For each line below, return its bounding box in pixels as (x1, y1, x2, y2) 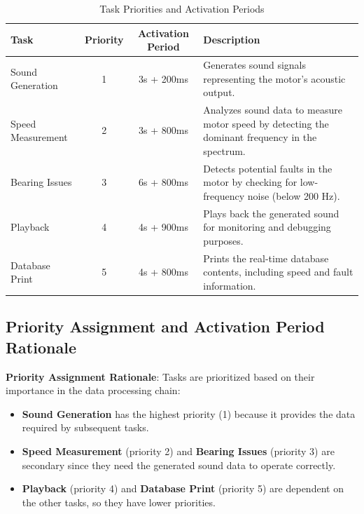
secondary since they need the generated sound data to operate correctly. (22, 457, 336, 472)
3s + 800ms (139, 123, 188, 137)
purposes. (203, 233, 244, 248)
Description (203, 32, 260, 47)
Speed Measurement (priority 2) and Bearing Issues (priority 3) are (22, 444, 335, 458)
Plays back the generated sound (203, 205, 339, 220)
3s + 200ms (139, 71, 188, 86)
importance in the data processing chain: (6, 383, 181, 398)
